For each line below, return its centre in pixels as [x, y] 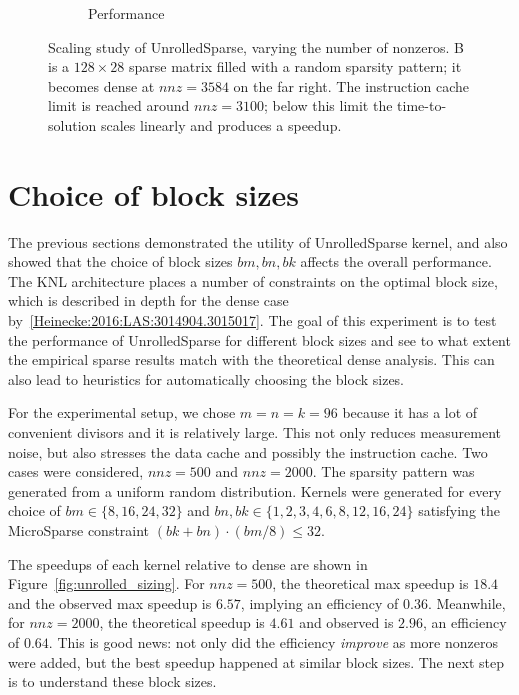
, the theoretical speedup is [182, 622]
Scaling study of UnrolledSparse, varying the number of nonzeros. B [256, 46]
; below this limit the [328, 105]
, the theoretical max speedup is [370, 583]
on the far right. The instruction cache [351, 85]
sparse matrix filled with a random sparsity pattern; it [295, 66]
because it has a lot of [410, 412]
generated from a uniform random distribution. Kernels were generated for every [255, 490]
